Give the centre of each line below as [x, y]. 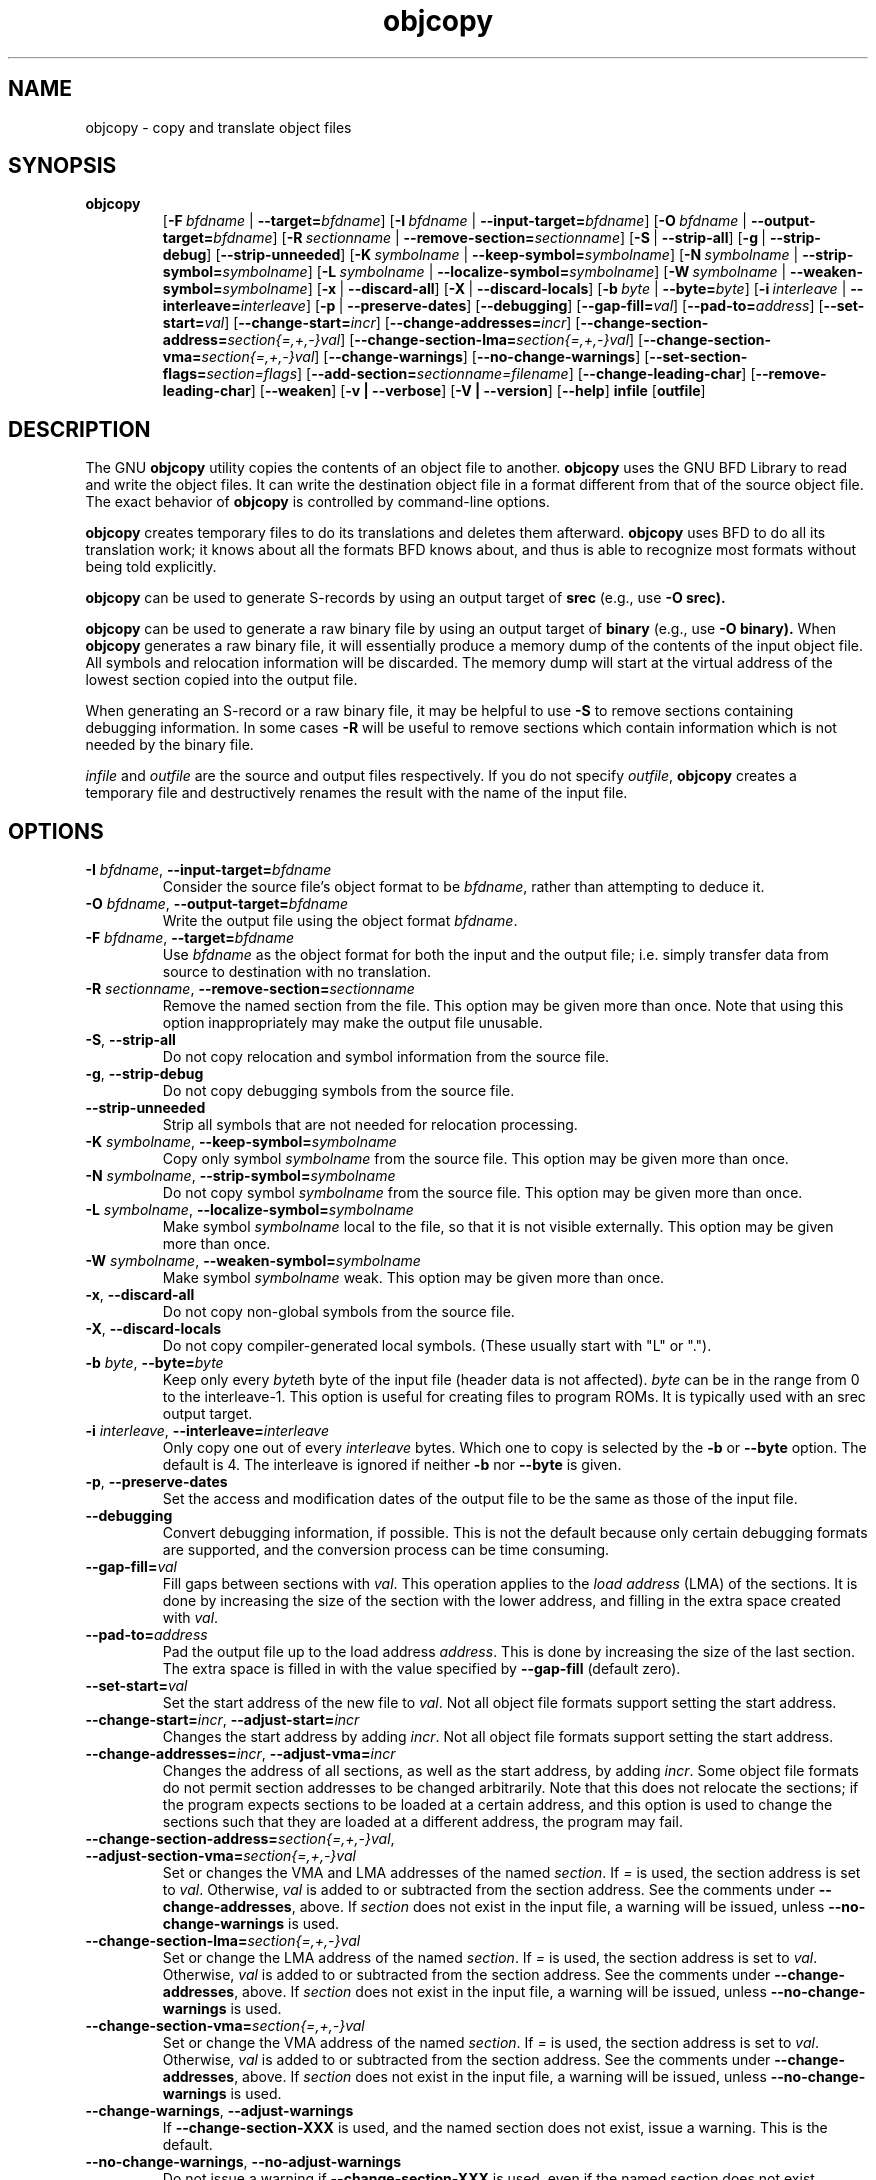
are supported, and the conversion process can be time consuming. [386, 1550]
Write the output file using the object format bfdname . [340, 921]
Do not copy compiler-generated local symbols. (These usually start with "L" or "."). [437, 1346]
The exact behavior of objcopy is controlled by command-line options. [317, 502]
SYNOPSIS [62, 166]
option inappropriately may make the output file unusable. [352, 1023]
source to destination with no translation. [297, 972]
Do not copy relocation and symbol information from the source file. [386, 1057]
